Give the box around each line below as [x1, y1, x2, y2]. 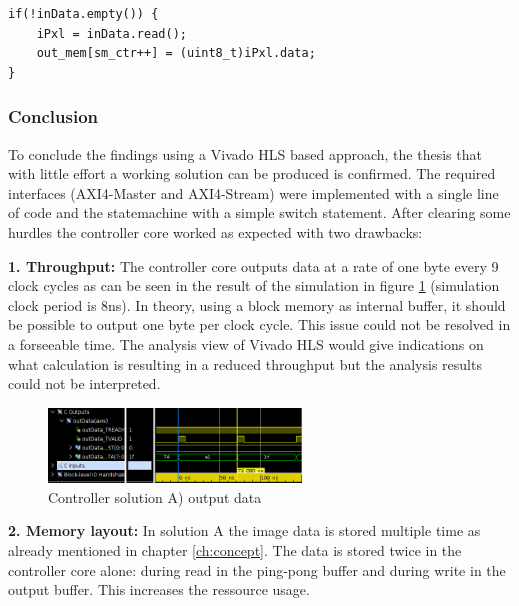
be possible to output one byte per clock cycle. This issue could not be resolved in [8, 314, 511, 335]
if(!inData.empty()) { [8, 7, 159, 21]
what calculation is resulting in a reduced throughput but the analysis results [8, 353, 482, 374]
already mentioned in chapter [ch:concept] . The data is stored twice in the [8, 539, 462, 560]
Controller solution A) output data [48, 486, 262, 507]
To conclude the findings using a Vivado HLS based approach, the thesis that [8, 143, 482, 164]
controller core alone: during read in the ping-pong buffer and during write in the [8, 559, 506, 580]
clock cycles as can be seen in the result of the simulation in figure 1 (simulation [8, 275, 500, 296]
